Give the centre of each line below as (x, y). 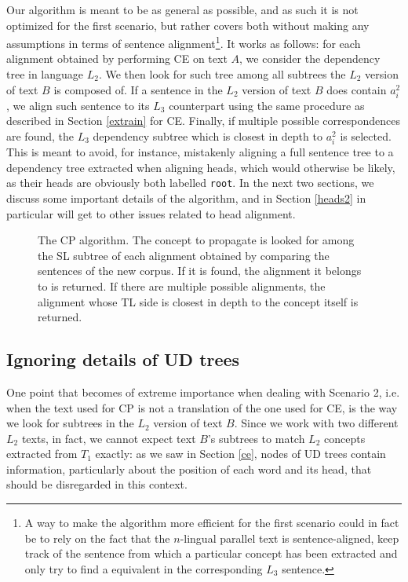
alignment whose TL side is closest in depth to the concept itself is (198, 301)
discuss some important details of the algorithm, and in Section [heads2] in (186, 198)
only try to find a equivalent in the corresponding (144, 568)
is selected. (366, 135)
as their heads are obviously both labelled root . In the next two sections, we (190, 183)
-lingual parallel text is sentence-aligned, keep (290, 538)
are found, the (40, 135)
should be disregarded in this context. (97, 484)
